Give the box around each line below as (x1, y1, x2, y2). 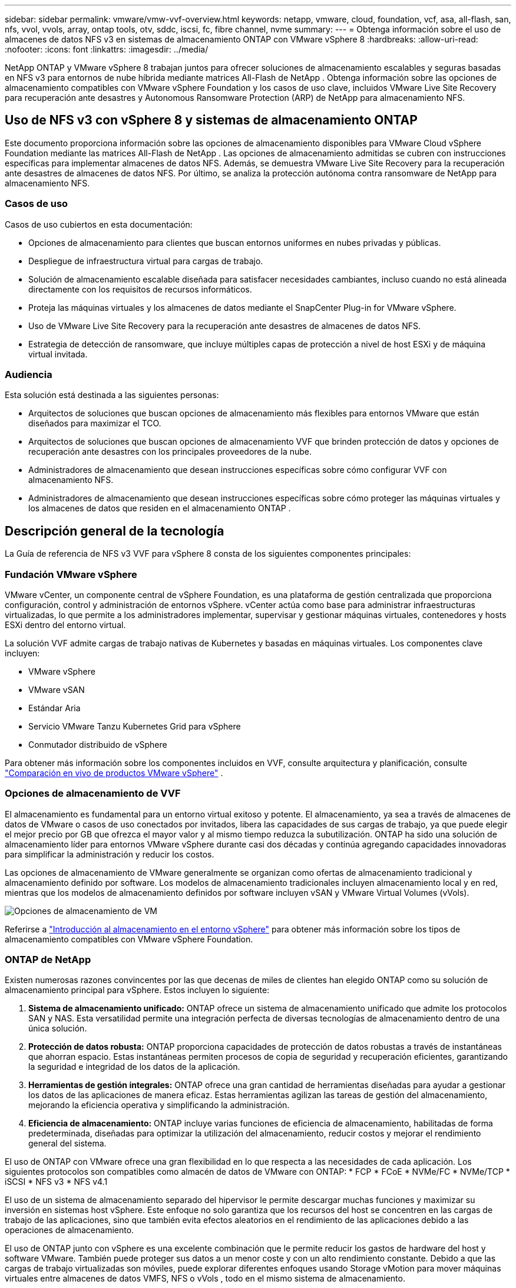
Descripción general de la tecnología (5, 523, 224, 538)
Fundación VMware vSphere (5, 568, 137, 580)
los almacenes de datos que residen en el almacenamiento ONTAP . (28, 503, 291, 514)
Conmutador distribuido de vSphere (28, 739, 167, 750)
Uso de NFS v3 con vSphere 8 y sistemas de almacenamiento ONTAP (5, 113, 418, 128)
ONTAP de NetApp (5, 954, 91, 966)
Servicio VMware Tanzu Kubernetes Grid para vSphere (28, 721, 241, 731)
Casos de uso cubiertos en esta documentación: (5, 219, 193, 229)
